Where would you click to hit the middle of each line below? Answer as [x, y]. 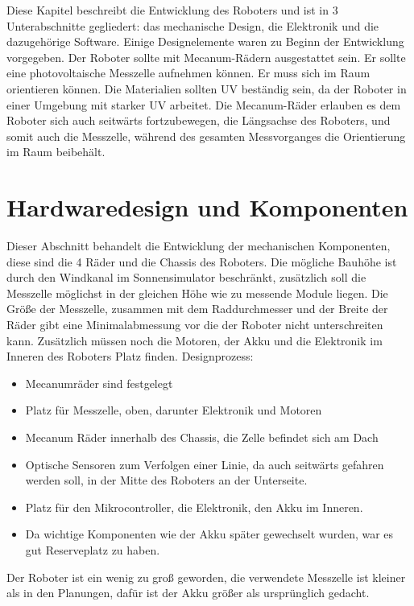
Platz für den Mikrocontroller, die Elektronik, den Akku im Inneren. [194, 507]
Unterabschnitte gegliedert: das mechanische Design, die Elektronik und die [193, 25]
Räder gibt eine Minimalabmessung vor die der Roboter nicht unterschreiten [195, 325]
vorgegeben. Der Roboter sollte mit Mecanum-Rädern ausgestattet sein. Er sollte [206, 57]
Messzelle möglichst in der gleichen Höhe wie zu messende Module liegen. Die [197, 293]
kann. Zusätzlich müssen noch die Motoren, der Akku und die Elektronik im [195, 340]
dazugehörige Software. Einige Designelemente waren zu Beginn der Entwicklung [205, 41]
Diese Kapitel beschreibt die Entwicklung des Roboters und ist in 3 [172, 10]
